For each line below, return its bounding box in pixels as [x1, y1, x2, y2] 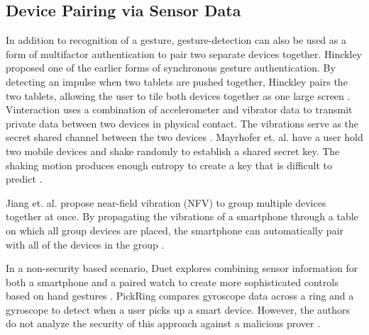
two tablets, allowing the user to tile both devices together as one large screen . [6, 88, 351, 103]
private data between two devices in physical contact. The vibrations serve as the [6, 115, 359, 130]
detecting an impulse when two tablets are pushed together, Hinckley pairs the [6, 74, 348, 89]
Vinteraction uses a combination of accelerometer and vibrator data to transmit [6, 102, 353, 117]
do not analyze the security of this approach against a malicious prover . [6, 316, 321, 331]
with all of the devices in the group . [6, 237, 165, 251]
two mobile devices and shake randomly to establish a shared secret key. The [6, 143, 340, 158]
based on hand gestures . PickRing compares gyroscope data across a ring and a [6, 288, 354, 303]
